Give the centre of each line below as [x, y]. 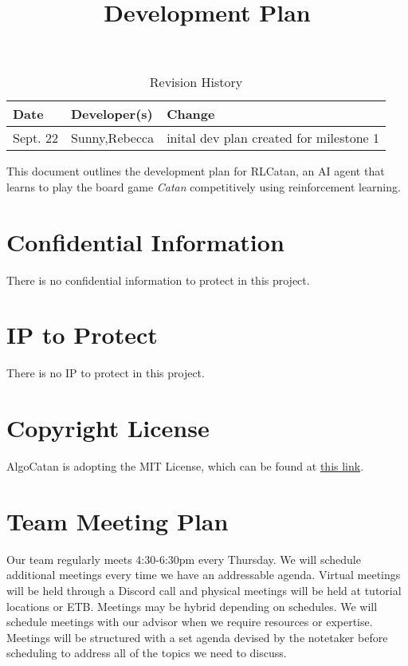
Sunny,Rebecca [112, 138]
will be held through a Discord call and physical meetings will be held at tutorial [204, 591]
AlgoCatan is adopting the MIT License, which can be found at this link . [185, 466]
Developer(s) [112, 114]
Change [191, 114]
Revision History [196, 82]
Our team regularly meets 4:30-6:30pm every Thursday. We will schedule [184, 559]
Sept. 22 [35, 138]
